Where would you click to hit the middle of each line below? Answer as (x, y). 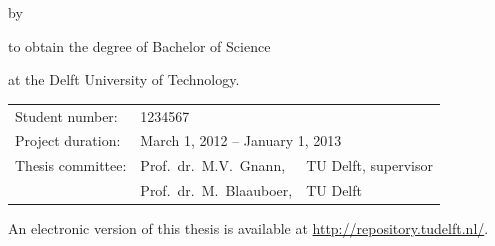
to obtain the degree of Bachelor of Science (139, 45)
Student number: (66, 115)
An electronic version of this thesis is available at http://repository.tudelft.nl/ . (248, 228)
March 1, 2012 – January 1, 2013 (241, 140)
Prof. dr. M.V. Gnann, (213, 165)
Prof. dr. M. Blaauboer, (216, 190)
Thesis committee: (71, 165)
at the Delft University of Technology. (124, 79)
